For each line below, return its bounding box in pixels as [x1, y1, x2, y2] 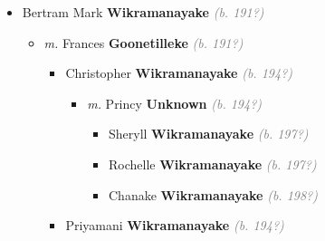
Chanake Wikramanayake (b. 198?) [108, 185, 318, 204]
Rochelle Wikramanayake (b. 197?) [108, 154, 317, 173]
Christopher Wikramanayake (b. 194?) [65, 63, 293, 82]
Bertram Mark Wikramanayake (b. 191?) [22, 3, 264, 21]
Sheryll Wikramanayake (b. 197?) [108, 124, 309, 143]
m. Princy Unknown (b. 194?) [87, 93, 263, 112]
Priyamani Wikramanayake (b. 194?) [65, 216, 284, 235]
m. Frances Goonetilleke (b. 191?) [43, 33, 244, 52]
